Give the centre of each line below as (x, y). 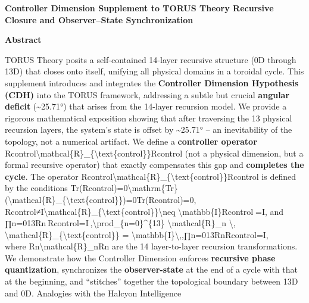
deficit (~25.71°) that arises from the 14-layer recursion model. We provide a (146, 106)
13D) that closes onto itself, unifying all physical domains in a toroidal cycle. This (154, 71)
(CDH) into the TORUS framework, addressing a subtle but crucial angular (147, 94)
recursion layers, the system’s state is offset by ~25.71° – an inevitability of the (149, 129)
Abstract (23, 40)
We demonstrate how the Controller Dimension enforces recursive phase (140, 257)
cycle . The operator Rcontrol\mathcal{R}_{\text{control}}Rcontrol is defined (150, 176)
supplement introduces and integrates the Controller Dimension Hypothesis (152, 82)
